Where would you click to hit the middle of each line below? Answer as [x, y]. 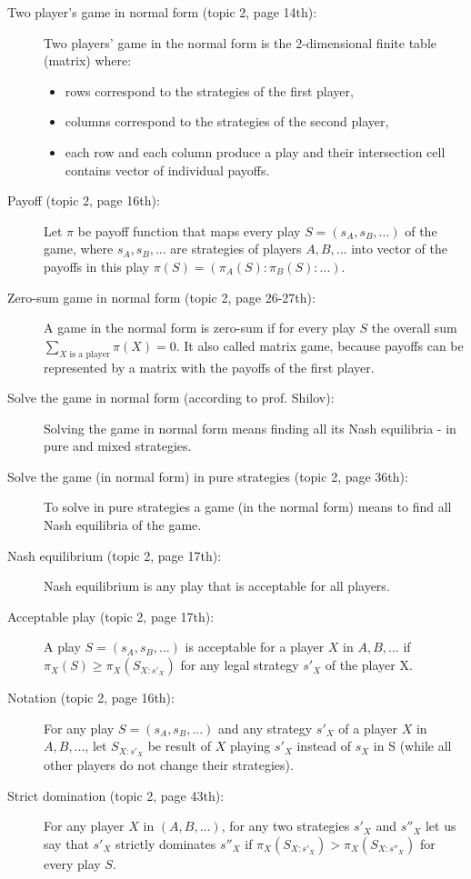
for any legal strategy [240, 665]
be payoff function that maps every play [189, 230]
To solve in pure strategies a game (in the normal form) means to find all [248, 507]
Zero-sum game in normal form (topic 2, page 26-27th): [161, 297]
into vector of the [399, 249]
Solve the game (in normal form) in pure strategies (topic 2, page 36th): [208, 476]
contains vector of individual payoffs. [167, 170]
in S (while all [412, 746]
